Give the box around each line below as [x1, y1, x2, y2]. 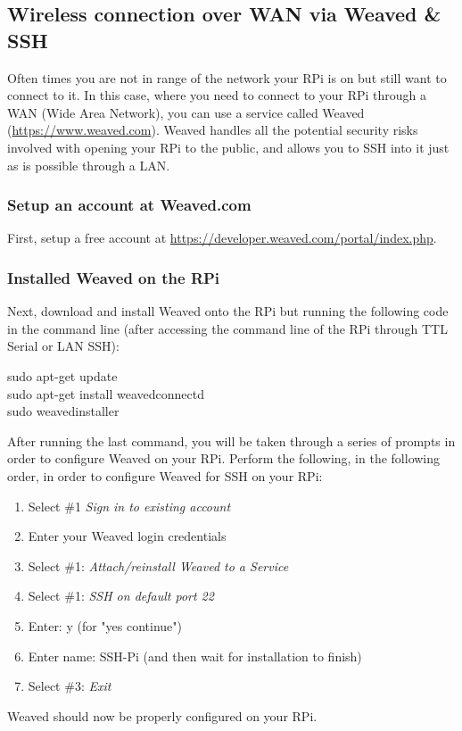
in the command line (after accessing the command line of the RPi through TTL [7, 319, 448, 337]
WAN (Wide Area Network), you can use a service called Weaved [7, 103, 365, 121]
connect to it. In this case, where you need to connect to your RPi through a [7, 86, 427, 104]
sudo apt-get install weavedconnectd [7, 384, 205, 403]
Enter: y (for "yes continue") [28, 616, 183, 635]
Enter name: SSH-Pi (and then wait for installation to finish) [28, 646, 362, 665]
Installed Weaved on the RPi [7, 266, 220, 288]
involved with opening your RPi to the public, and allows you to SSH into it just [7, 137, 450, 156]
